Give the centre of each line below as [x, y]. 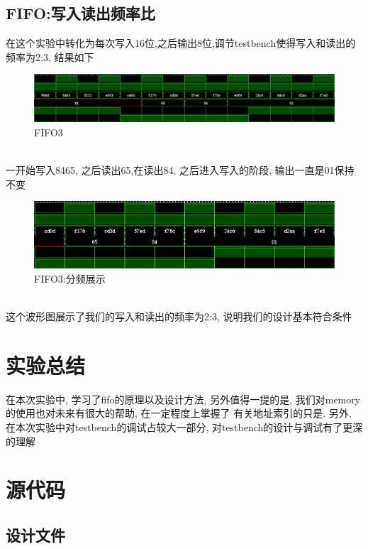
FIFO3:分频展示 [70, 278]
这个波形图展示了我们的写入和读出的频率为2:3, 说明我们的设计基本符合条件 [179, 316]
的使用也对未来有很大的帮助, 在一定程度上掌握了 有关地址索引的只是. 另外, [179, 413]
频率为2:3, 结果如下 [50, 56]
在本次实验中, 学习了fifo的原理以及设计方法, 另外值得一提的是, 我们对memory [183, 399]
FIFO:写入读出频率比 [80, 13]
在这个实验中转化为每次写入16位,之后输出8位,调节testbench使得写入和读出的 [181, 43]
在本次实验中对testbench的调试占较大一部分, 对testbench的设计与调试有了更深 [184, 427]
